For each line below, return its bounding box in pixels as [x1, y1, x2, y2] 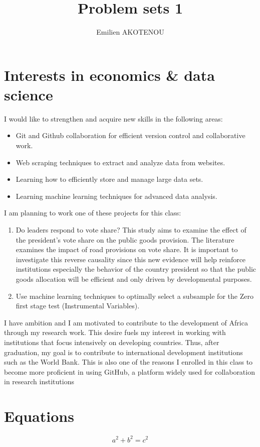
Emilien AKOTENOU [96, 27, 164, 37]
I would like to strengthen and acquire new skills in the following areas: [4, 113, 223, 124]
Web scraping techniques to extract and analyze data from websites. [16, 157, 225, 167]
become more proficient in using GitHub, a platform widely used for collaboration [4, 366, 255, 377]
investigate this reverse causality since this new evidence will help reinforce [16, 254, 246, 264]
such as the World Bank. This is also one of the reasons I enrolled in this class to [4, 357, 253, 367]
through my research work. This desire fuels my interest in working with [4, 327, 226, 338]
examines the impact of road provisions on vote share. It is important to [16, 244, 238, 255]
